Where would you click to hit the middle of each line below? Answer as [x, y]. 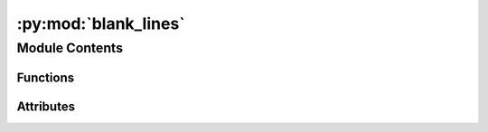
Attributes [46, 106]
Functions [46, 77]
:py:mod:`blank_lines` [101, 24]
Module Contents [70, 48]
